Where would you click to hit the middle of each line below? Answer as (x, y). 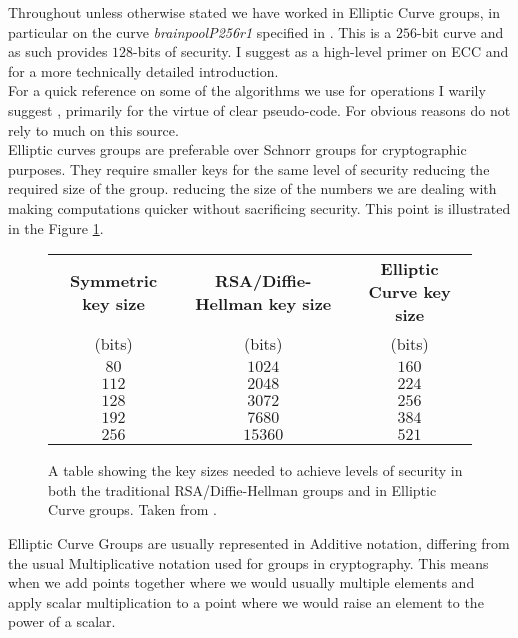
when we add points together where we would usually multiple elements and (241, 582)
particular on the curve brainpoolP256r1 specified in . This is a (200, 31)
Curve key (409, 292)
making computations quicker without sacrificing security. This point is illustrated (259, 207)
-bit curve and (460, 31)
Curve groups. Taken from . (132, 509)
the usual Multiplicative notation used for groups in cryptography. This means (248, 562)
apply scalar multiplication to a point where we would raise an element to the (246, 601)
